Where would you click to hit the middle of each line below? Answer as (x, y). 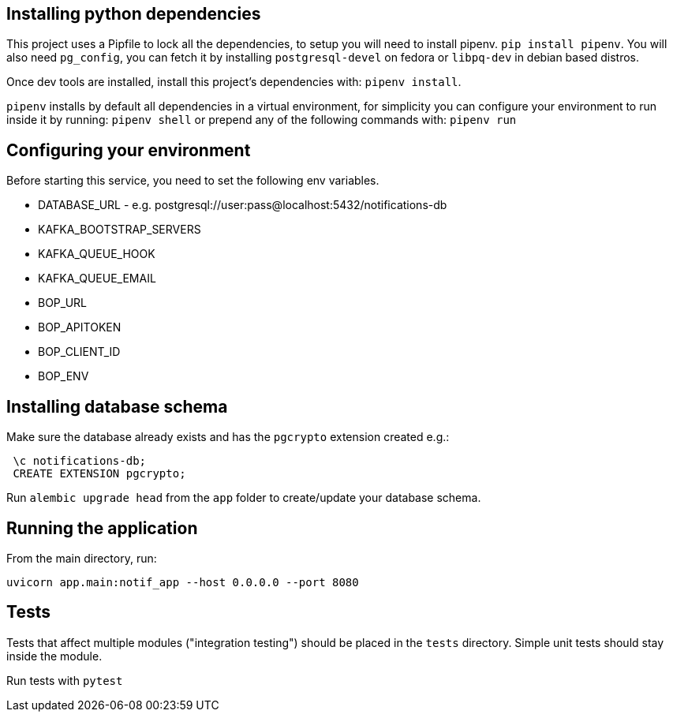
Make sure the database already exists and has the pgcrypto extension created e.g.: (228, 437)
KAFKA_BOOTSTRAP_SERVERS (120, 230)
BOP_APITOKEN (80, 327)
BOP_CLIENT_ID (79, 352)
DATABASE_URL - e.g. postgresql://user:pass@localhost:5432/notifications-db (243, 205)
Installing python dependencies (134, 14)
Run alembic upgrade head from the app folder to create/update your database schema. (244, 498)
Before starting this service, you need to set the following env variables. (193, 181)
